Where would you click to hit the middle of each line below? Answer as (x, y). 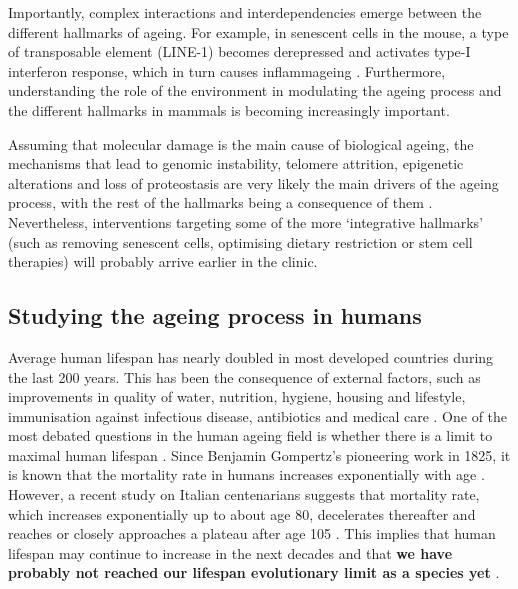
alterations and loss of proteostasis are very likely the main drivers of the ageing (253, 182)
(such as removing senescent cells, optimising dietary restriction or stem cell (240, 241)
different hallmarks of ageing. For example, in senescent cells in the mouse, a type (258, 31)
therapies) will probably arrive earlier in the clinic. (163, 261)
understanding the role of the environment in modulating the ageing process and (255, 90)
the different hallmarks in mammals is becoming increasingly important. (229, 109)
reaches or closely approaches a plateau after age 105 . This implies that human (252, 533)
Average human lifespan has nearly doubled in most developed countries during (251, 356)
